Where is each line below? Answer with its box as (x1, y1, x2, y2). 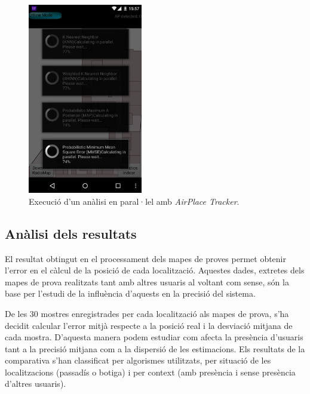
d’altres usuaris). (5, 377, 66, 390)
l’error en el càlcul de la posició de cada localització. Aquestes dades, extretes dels (5, 264, 305, 276)
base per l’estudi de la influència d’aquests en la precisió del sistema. (5, 287, 256, 300)
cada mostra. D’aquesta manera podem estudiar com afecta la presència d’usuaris (5, 331, 303, 343)
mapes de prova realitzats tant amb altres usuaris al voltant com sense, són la (5, 275, 289, 288)
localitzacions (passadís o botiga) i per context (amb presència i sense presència (5, 365, 296, 378)
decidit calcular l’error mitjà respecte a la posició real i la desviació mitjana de (5, 319, 293, 331)
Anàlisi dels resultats (5, 224, 137, 242)
